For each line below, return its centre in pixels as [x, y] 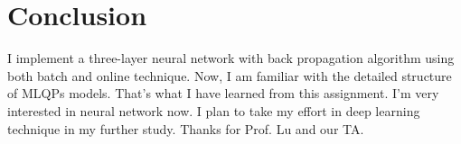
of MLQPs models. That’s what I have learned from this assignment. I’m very [223, 93]
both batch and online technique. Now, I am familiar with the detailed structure [230, 75]
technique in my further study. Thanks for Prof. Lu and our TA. [186, 128]
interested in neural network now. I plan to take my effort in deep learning [214, 110]
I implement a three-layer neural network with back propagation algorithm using [231, 58]
